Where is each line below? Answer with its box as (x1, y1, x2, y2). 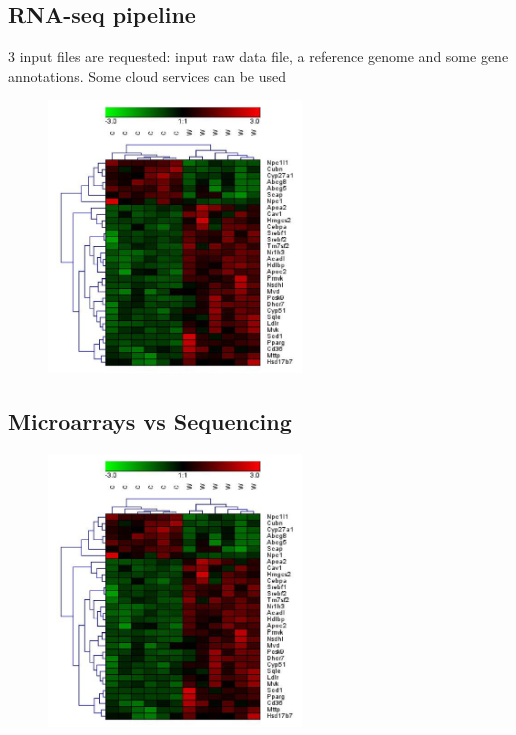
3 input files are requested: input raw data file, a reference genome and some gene (8, 46, 509, 67)
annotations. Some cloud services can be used (8, 65, 286, 86)
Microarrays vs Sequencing (8, 406, 292, 437)
